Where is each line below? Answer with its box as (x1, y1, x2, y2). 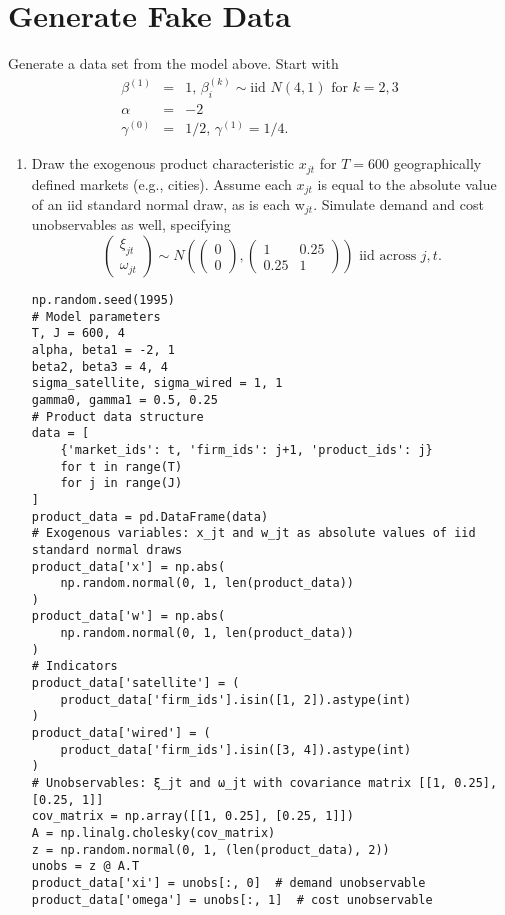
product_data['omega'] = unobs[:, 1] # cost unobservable (31, 892, 433, 907)
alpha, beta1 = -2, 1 (31, 342, 175, 357)
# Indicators (31, 659, 118, 674)
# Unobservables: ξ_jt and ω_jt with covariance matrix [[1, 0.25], (31, 776, 498, 791)
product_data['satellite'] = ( (31, 676, 240, 691)
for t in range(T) (60, 459, 183, 474)
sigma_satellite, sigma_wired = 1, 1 (31, 376, 283, 391)
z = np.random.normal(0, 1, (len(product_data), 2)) (31, 842, 390, 857)
